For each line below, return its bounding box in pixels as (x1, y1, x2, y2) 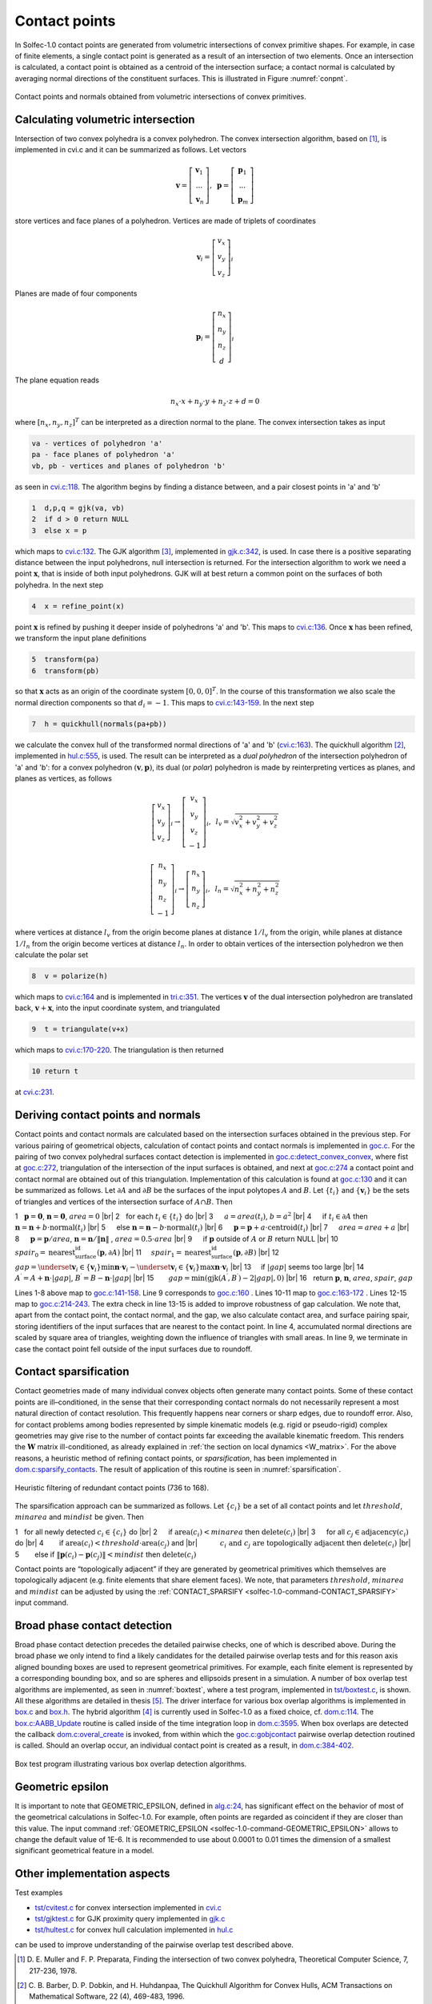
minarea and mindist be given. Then (14, 1512, 144, 1522)
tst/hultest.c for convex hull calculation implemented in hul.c (34, 1925, 234, 1935)
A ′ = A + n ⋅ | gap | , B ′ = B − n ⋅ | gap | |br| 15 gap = (14, 1272, 190, 1283)
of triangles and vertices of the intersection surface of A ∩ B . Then (14, 1197, 234, 1206)
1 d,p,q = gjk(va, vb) (31, 503, 126, 512)
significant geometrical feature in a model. (14, 1846, 154, 1856)
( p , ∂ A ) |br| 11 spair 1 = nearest (96, 1247, 212, 1259)
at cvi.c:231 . (14, 1087, 55, 1097)
